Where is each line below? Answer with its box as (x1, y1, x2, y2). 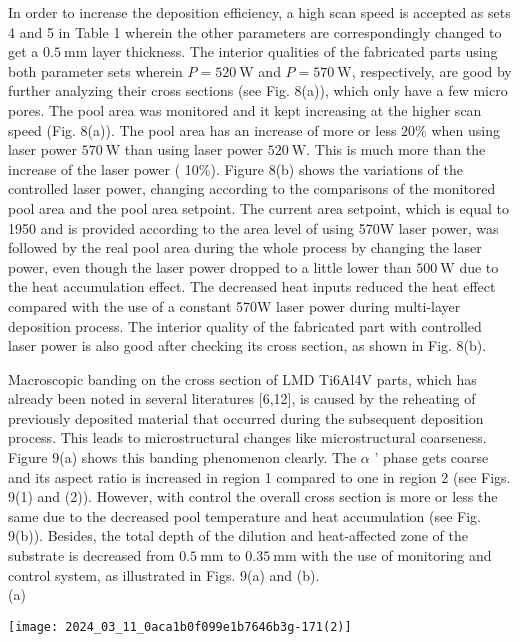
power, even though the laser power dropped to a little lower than (8, 256, 412, 277)
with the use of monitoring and (301, 545, 492, 566)
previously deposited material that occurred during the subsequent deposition (8, 407, 484, 428)
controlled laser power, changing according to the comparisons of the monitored (8, 178, 496, 199)
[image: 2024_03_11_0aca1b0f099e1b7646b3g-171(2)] (8, 619, 352, 634)
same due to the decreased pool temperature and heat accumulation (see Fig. (8, 505, 482, 526)
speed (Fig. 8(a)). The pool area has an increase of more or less (8, 119, 397, 140)
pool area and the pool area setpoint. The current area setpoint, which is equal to (8, 197, 509, 218)
